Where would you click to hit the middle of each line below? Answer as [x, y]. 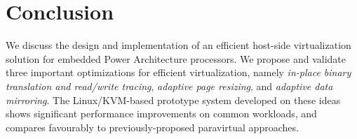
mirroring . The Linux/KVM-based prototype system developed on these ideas [173, 100]
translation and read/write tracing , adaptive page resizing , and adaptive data [169, 86]
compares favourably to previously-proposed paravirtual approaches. [152, 127]
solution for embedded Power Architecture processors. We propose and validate [176, 58]
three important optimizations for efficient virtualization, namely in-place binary [178, 72]
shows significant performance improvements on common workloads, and [161, 114]
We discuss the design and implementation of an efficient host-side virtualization [178, 45]
